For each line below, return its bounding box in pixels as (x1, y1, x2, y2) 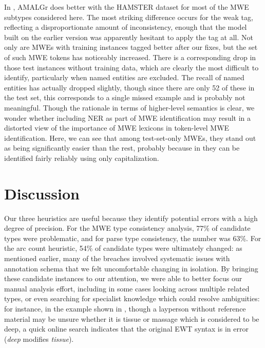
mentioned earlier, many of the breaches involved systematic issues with (4, 253, 230, 263)
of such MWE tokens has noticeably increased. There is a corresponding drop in (4, 51, 256, 62)
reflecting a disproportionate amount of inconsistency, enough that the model (4, 22, 247, 32)
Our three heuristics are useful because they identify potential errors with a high (4, 212, 258, 223)
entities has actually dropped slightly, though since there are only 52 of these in (4, 82, 255, 93)
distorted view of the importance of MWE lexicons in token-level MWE (4, 122, 230, 133)
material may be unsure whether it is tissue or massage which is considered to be (4, 313, 259, 324)
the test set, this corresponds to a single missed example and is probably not (4, 92, 245, 103)
